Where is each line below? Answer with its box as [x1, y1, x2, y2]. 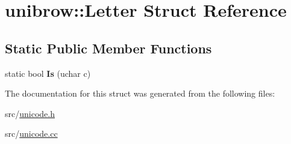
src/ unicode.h [5, 107, 55, 119]
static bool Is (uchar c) [5, 67, 91, 79]
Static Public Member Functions [5, 38, 212, 57]
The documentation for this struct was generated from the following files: [5, 87, 275, 100]
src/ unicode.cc [5, 127, 58, 140]
